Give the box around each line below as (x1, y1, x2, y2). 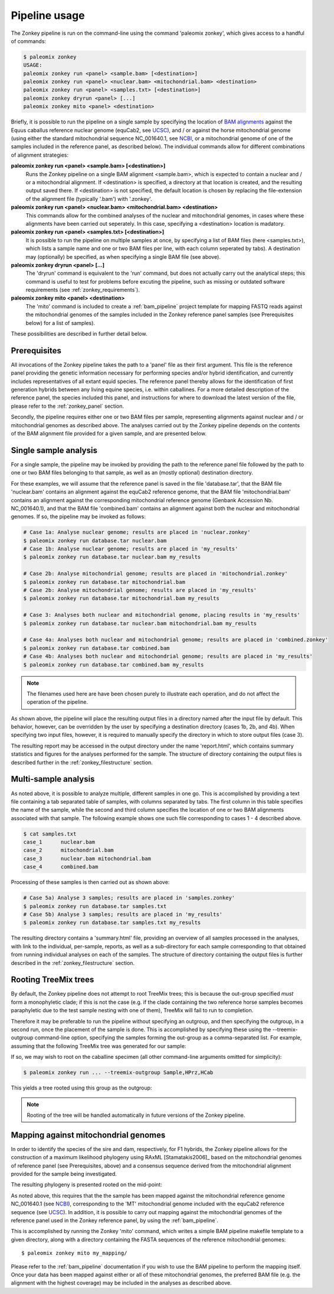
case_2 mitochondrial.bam (23, 847, 114, 854)
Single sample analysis (11, 445, 97, 455)
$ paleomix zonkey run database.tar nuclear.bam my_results (23, 554, 201, 561)
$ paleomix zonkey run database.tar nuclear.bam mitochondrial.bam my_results (23, 620, 257, 626)
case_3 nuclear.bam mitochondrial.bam (23, 855, 152, 862)
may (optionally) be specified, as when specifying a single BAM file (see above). (25, 253, 221, 260)
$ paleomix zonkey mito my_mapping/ (21, 1250, 127, 1257)
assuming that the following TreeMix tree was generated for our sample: (11, 1042, 186, 1049)
